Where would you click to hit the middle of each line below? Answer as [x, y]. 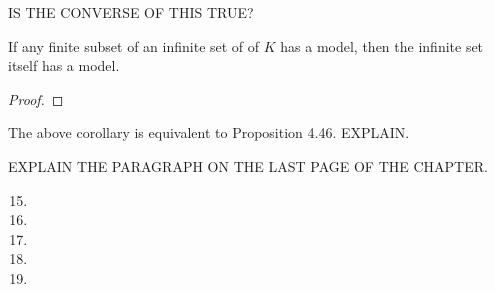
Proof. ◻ [36, 98]
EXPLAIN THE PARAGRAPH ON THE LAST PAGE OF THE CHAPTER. [248, 165]
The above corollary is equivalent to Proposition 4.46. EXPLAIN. [209, 132]
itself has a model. [64, 65]
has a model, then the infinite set [382, 45]
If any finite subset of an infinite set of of [134, 45]
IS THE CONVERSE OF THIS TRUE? [131, 12]
